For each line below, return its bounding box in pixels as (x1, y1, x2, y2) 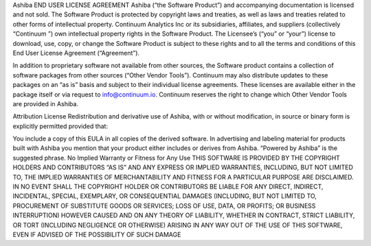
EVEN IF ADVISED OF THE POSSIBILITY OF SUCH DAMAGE (12, 230, 181, 238)
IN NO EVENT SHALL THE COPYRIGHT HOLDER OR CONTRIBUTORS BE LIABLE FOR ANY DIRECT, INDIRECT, (12, 182, 324, 191)
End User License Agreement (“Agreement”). (12, 49, 140, 57)
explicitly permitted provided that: (12, 122, 109, 130)
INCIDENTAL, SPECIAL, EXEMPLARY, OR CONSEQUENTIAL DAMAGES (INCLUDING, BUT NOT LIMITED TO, (12, 192, 317, 200)
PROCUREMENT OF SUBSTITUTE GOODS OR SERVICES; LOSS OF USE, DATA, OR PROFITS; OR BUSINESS (12, 201, 316, 210)
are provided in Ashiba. (12, 99, 79, 108)
